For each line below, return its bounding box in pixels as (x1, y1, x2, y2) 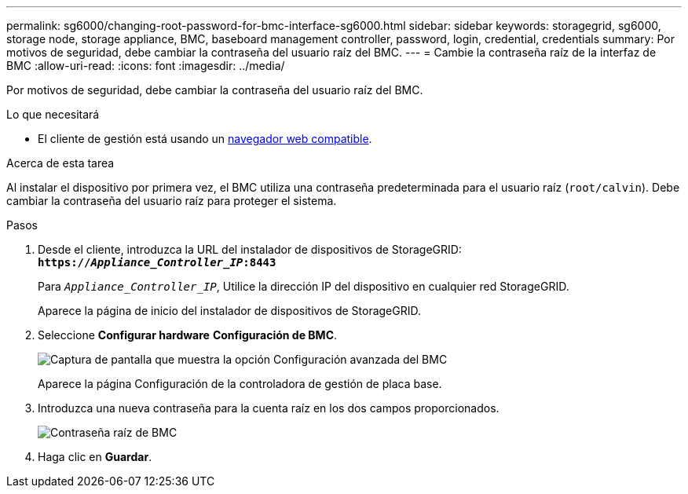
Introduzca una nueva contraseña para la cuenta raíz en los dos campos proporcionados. (38, 401, 500, 415)
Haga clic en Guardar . (38, 450, 152, 463)
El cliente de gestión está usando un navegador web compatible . (38, 132, 372, 145)
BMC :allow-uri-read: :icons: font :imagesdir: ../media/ (6, 59, 285, 72)
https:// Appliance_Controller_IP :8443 (38, 256, 276, 269)
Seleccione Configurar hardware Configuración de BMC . (38, 328, 338, 342)
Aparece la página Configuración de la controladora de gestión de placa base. (38, 377, 442, 390)
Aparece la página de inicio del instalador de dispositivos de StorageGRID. (38, 304, 421, 317)
